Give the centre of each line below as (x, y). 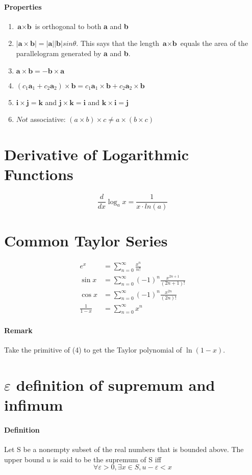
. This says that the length (118, 43)
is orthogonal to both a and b (82, 26)
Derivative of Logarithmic (97, 154)
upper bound (24, 459)
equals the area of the (214, 43)
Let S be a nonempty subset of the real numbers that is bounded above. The (124, 449)
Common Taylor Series (86, 241)
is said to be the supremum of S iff (107, 459)
